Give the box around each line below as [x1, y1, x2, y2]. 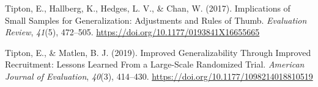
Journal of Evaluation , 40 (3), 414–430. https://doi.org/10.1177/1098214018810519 [5, 69, 313, 82]
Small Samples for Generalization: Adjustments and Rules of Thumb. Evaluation [5, 13, 307, 26]
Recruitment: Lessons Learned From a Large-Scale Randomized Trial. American [5, 58, 305, 71]
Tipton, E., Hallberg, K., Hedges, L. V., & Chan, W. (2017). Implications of [5, 2, 290, 14]
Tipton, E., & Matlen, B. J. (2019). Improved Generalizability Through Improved [5, 46, 311, 58]
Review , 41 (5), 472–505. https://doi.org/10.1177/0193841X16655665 [5, 26, 260, 38]
